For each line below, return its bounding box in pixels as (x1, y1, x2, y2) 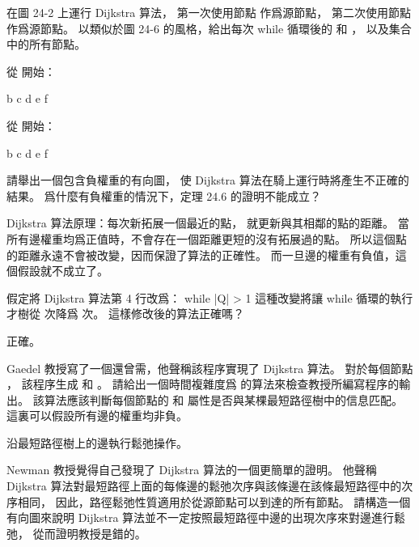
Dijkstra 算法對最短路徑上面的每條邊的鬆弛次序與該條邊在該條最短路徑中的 (6, 477, 402, 494)
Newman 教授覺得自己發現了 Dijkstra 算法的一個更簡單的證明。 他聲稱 (6, 461, 377, 478)
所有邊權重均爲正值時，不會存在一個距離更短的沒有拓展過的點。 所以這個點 (6, 230, 407, 247)
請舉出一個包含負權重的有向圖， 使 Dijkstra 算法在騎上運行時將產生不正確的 (6, 172, 409, 189)
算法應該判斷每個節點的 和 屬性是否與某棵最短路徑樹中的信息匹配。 (44, 391, 403, 408)
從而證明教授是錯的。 (32, 524, 146, 541)
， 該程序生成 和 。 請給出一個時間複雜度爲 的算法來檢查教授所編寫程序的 (6, 375, 400, 392)
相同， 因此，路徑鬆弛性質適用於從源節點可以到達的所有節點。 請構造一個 (17, 493, 411, 510)
